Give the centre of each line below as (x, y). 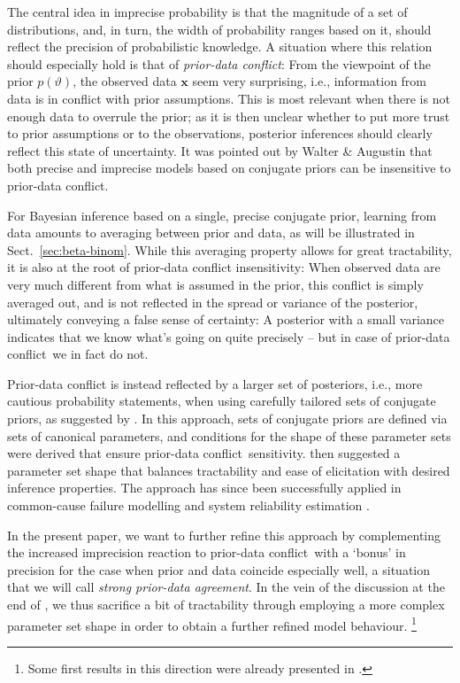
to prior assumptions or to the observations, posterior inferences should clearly (220, 133)
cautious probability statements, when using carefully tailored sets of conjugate (222, 401)
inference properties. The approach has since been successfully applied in (204, 488)
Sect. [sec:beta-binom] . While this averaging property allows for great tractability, (230, 249)
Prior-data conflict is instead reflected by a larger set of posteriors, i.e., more (215, 383)
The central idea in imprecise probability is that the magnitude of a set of (207, 12)
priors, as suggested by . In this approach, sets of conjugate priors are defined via (227, 419)
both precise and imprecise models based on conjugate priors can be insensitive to (229, 168)
